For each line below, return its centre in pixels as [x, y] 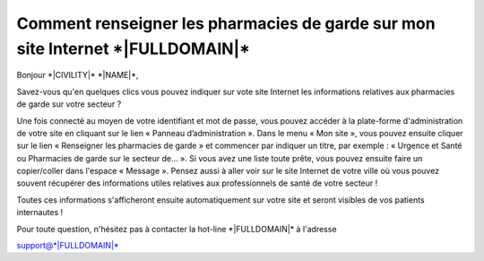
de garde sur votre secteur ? [69, 104]
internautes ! [40, 213]
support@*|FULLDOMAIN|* [68, 246]
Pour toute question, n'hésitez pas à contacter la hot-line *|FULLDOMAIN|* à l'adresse [177, 229]
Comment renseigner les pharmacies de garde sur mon [226, 23]
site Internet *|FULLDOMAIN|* [134, 48]
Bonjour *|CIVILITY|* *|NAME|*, [78, 75]
